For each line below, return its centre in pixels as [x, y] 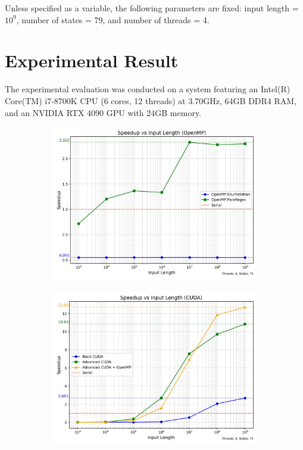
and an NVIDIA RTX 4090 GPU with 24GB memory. [103, 112]
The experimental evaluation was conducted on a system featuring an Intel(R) [148, 89]
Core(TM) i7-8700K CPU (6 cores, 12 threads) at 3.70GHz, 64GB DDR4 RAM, [151, 100]
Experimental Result [92, 60]
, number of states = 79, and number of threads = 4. [113, 19]
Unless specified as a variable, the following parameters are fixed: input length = [152, 8]
